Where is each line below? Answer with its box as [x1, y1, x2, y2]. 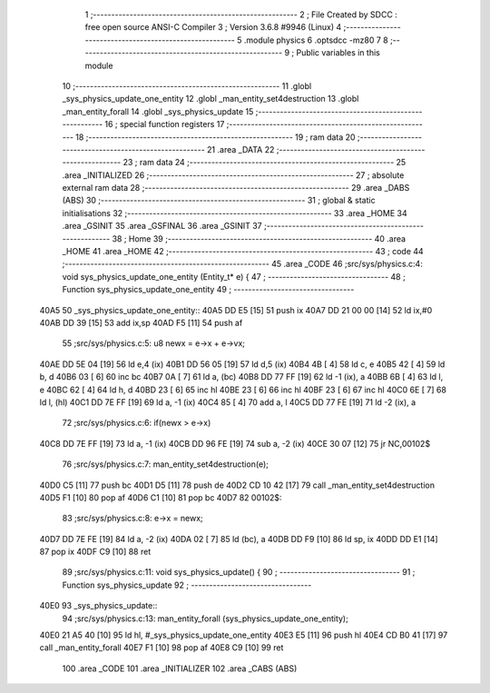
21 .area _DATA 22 [207, 144, 275, 154]
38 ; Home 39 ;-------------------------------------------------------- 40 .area [112, 233, 407, 244]
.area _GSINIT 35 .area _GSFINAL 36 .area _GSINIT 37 [62, 221, 262, 232]
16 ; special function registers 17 [104, 119, 225, 130]
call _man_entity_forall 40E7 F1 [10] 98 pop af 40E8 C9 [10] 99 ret [39, 642, 284, 653]
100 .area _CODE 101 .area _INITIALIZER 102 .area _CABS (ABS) [62, 663, 298, 674]
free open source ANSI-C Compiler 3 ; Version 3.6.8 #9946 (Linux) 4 [84, 22, 342, 33]
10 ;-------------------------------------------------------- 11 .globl [62, 80, 312, 91]
